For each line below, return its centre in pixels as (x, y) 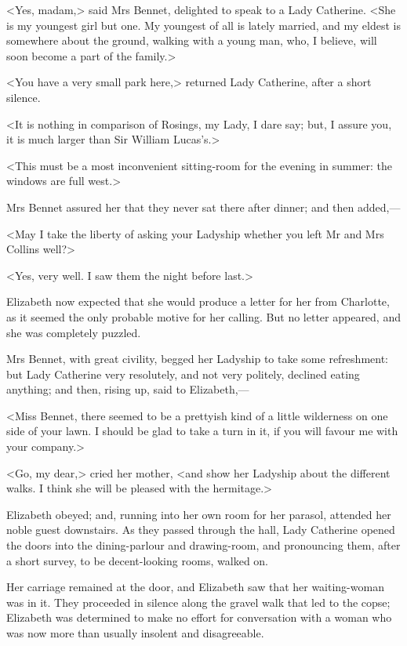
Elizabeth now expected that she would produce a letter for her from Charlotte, (198, 301)
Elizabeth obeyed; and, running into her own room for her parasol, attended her (199, 514)
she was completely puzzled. (74, 332)
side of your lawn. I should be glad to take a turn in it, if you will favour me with (202, 431)
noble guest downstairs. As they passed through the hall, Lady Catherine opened (201, 530)
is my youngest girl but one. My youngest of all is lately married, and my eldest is (204, 25)
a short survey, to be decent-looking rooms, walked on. (138, 560)
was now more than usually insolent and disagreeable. (135, 633)
